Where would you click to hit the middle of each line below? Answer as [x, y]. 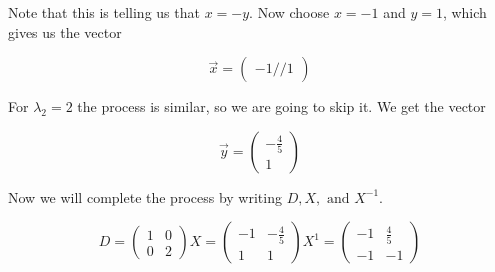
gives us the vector [65, 31]
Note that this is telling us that [104, 12]
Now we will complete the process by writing [145, 196]
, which [464, 12]
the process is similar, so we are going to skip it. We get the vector [281, 106]
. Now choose [289, 12]
